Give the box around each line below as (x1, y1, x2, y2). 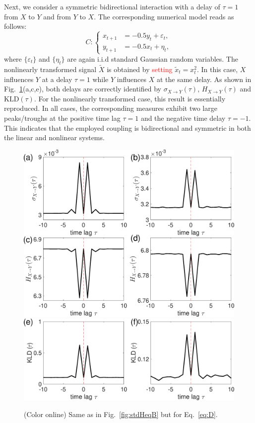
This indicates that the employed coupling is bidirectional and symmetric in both (4, 122, 251, 133)
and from (43, 11, 71, 21)
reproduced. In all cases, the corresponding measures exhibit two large (4, 103, 217, 113)
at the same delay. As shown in (156, 74, 252, 84)
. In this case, (196, 64, 238, 74)
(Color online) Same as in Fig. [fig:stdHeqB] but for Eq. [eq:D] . (24, 409, 218, 419)
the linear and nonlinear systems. (4, 132, 105, 143)
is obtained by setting (107, 64, 173, 74)
